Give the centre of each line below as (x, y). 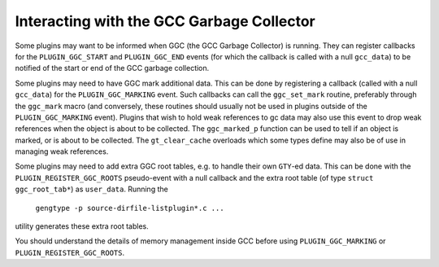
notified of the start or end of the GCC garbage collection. (112, 68)
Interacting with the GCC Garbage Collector (165, 21)
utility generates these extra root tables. (82, 226)
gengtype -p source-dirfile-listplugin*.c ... (130, 208)
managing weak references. (62, 151)
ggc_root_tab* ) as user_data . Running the (91, 189)
